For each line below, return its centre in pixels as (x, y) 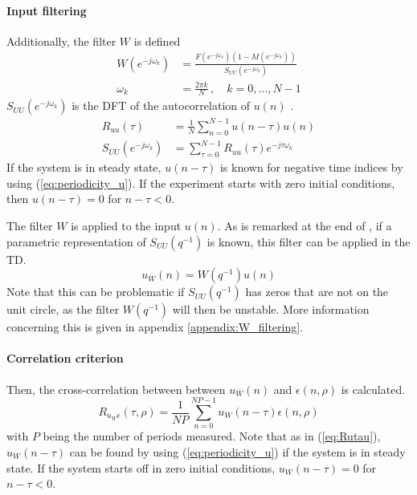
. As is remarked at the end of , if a (305, 226)
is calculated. (373, 389)
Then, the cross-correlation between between (116, 389)
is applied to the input (126, 226)
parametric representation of (76, 241)
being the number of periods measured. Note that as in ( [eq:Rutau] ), (212, 436)
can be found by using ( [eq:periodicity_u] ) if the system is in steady (237, 451)
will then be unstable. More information (271, 309)
